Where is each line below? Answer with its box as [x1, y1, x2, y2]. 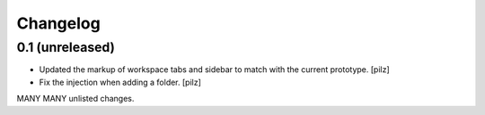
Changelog [16, 13, 101, 33]
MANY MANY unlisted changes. [16, 94, 135, 104]
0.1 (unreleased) [16, 39, 116, 55]
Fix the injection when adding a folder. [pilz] [39, 77, 202, 87]
